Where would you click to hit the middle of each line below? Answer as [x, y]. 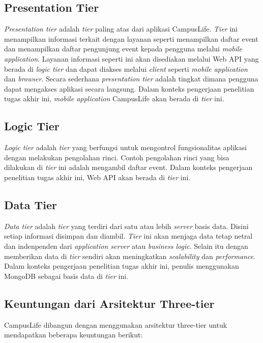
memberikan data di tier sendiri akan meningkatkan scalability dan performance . [130, 256]
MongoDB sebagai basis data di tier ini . [66, 276]
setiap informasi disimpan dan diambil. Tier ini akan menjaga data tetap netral [128, 236]
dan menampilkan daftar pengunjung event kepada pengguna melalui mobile [123, 49]
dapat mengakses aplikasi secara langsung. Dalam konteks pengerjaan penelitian [129, 88]
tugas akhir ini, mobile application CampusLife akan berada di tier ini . [114, 98]
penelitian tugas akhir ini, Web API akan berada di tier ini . [97, 177]
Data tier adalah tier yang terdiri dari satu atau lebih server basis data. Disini [126, 226]
